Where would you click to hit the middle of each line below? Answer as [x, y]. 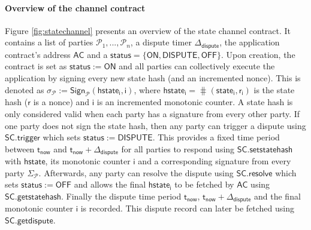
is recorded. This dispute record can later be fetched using [188, 208]
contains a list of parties [49, 42]
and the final [277, 196]
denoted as [25, 89]
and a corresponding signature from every [215, 161]
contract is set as [36, 66]
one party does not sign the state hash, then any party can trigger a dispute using [155, 125]
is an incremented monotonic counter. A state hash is [195, 102]
